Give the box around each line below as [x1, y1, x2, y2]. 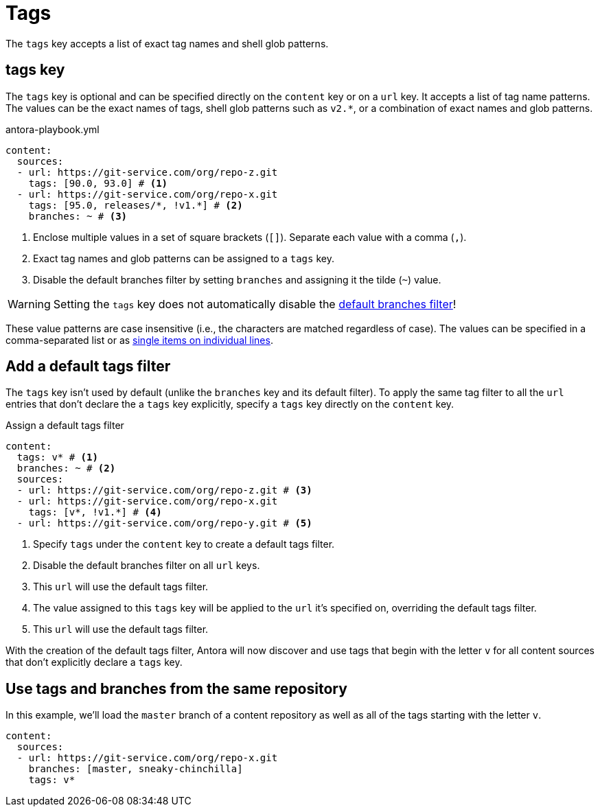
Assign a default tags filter [5, 419, 124, 432]
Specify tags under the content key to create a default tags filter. [33, 538, 335, 550]
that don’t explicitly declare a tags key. [5, 656, 183, 669]
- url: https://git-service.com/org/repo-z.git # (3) [16, 485, 312, 496]
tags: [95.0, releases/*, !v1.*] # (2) [28, 199, 243, 211]
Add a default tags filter [5, 358, 171, 375]
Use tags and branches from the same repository [5, 680, 347, 697]
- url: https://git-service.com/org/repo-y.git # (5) [16, 518, 312, 529]
